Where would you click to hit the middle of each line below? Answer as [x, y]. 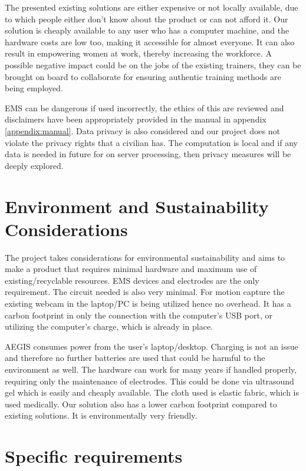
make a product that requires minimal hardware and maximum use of [131, 269]
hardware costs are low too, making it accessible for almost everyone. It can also [150, 42]
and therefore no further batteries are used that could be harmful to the [135, 358]
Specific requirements [94, 456]
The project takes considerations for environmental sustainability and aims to [145, 257]
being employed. [34, 88]
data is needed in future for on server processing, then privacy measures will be [148, 154]
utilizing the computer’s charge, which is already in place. [109, 326]
